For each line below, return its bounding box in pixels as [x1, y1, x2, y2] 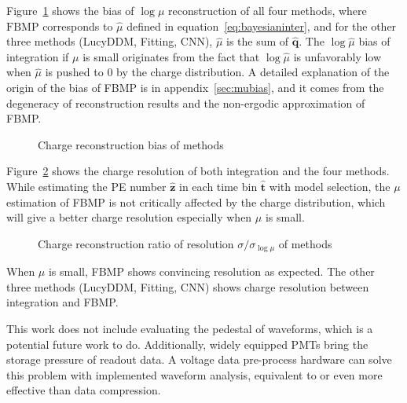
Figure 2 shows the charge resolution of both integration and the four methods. [6, 163, 390, 179]
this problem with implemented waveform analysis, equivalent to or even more [6, 366, 383, 383]
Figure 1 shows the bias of [6, 2, 134, 18]
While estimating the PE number [6, 178, 167, 194]
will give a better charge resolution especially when [6, 209, 252, 225]
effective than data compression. [6, 382, 161, 398]
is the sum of [226, 33, 289, 49]
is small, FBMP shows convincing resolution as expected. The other [48, 263, 375, 280]
